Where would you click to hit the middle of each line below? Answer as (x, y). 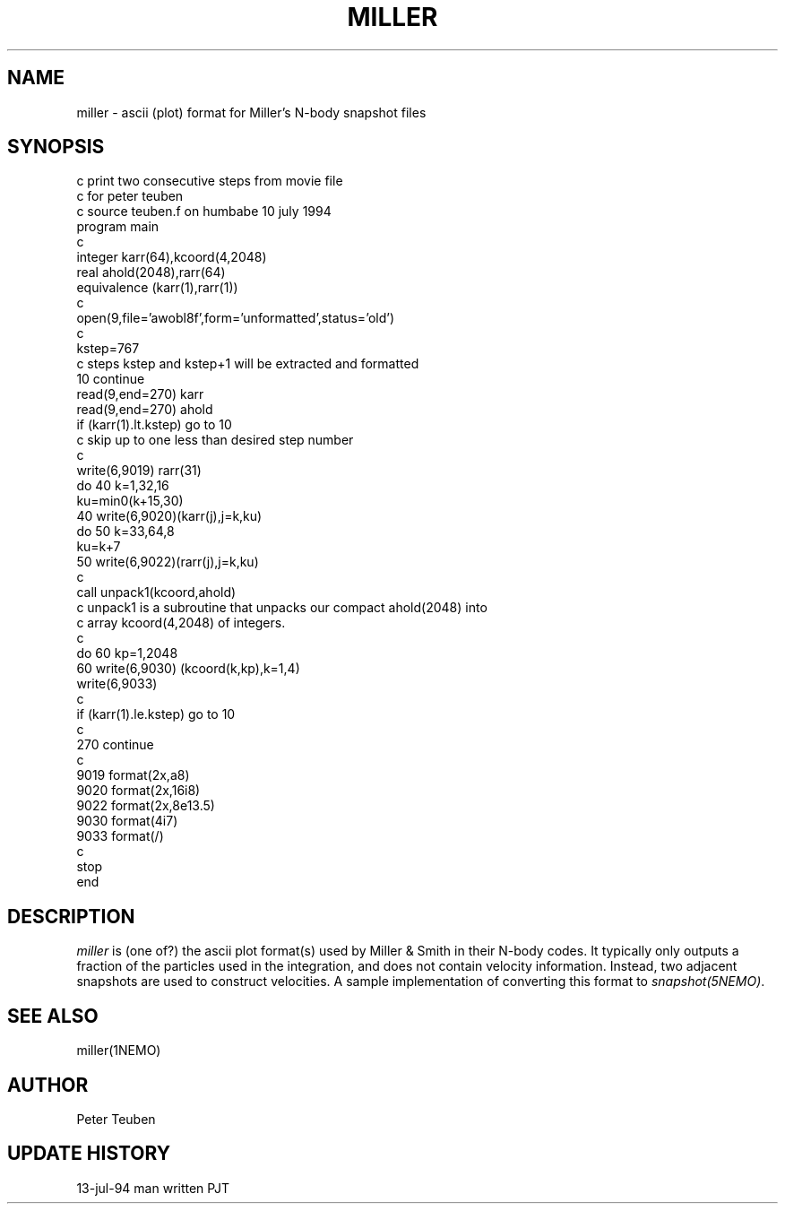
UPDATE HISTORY (89, 1154)
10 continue (111, 379)
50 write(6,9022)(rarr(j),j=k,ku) (168, 562)
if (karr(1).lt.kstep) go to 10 (154, 425)
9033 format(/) (120, 836)
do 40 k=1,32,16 (123, 486)
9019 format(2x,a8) (133, 775)
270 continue (115, 745)
